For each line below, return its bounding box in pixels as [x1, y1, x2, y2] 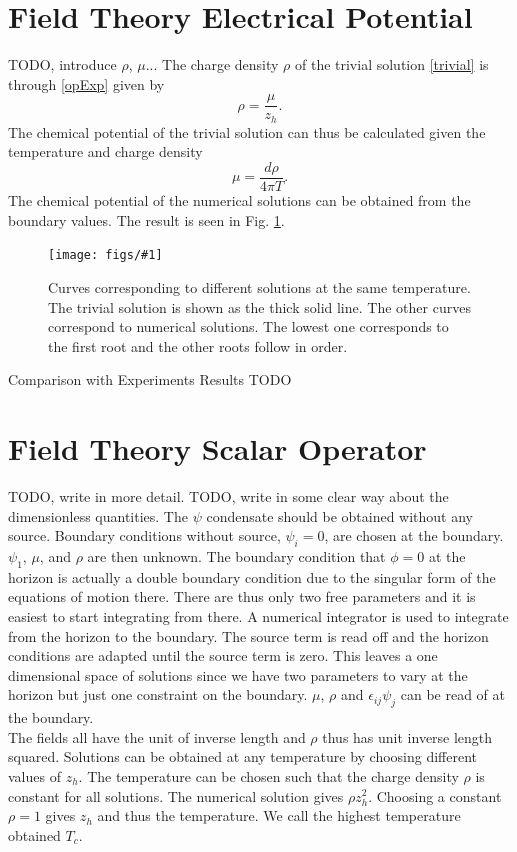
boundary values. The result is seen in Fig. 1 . [8, 209, 285, 230]
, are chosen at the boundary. [324, 525, 504, 546]
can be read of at [400, 684, 506, 705]
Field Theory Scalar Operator [8, 428, 427, 469]
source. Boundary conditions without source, [8, 525, 281, 546]
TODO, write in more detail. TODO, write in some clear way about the [8, 486, 449, 507]
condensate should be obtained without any [206, 505, 474, 526]
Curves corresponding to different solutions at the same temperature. [48, 276, 471, 297]
